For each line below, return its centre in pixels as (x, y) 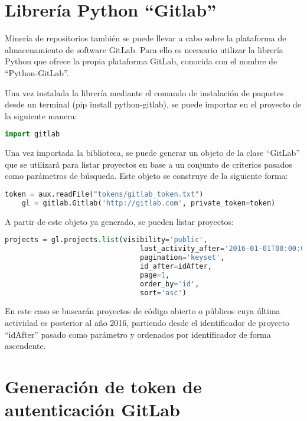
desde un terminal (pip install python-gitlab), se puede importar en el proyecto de (153, 104)
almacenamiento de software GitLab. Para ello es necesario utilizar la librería (144, 49)
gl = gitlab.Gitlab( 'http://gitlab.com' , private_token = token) (148, 203)
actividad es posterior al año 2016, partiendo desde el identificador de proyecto (147, 322)
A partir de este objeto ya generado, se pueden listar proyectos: (119, 221)
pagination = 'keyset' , (182, 258)
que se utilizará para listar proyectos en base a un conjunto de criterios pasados (148, 164)
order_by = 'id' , (170, 284)
